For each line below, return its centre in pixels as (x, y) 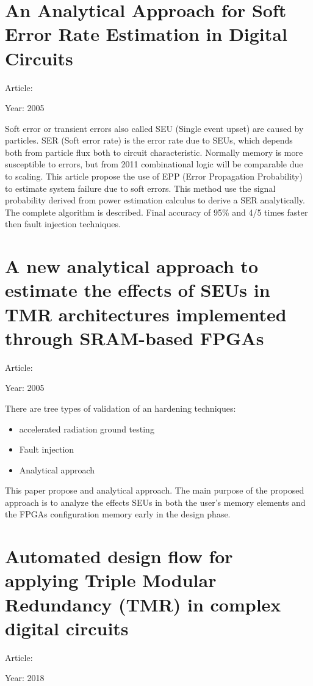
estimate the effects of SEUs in (138, 290)
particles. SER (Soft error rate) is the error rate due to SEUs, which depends (149, 140)
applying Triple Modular (111, 580)
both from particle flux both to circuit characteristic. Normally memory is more (154, 152)
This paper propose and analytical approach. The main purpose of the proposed (155, 490)
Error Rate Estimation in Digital (146, 34)
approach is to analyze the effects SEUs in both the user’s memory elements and (155, 502)
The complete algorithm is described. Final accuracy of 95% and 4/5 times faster (156, 212)
